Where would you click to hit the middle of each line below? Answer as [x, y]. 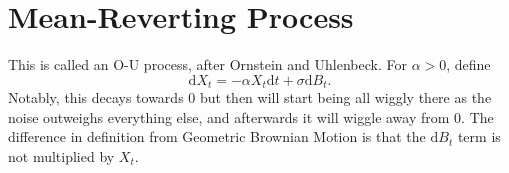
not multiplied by [61, 155]
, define [468, 64]
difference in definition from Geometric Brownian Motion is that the [217, 136]
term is [479, 136]
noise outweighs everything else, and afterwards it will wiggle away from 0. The [251, 116]
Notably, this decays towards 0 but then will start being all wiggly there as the [250, 97]
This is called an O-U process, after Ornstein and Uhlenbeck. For [207, 64]
